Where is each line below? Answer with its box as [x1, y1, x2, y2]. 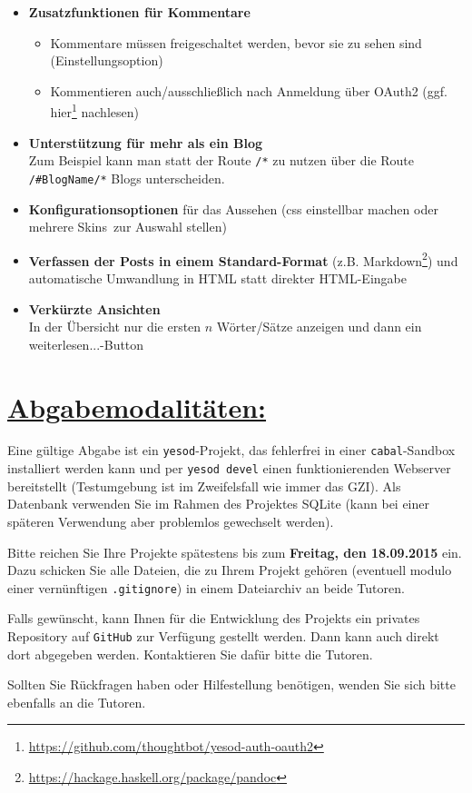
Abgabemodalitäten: [7, 388, 267, 425]
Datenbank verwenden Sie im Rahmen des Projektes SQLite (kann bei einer [7, 494, 429, 513]
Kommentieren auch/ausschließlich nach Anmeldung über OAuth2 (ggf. [50, 81, 447, 100]
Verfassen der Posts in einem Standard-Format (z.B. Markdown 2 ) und [28, 248, 458, 270]
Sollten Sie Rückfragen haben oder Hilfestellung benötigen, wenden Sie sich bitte [7, 675, 456, 694]
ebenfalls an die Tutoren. [7, 692, 146, 711]
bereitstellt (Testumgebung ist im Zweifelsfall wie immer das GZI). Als [7, 476, 401, 495]
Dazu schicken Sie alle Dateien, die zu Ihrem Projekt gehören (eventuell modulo [7, 560, 452, 580]
